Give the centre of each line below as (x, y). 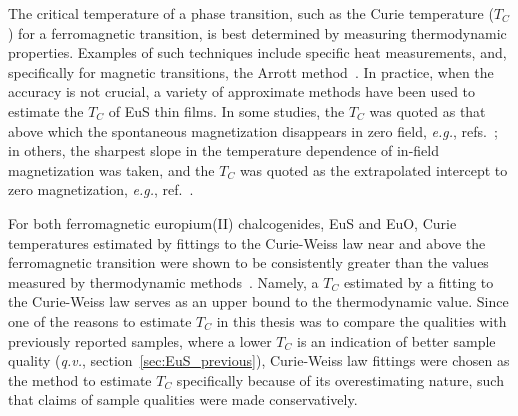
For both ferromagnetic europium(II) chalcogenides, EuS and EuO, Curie (232, 222)
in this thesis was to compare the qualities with (361, 320)
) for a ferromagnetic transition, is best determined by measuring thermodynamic (257, 32)
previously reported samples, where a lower (140, 340)
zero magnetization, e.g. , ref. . (101, 189)
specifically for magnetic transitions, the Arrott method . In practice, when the (251, 71)
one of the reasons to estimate (100, 320)
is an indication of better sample (396, 340)
